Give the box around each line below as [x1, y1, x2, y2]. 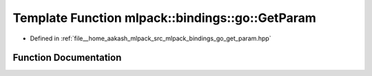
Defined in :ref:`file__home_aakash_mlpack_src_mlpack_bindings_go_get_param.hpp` [30, 34, 271, 42]
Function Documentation [12, 52, 122, 64]
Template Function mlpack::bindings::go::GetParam [12, 10, 317, 25]
